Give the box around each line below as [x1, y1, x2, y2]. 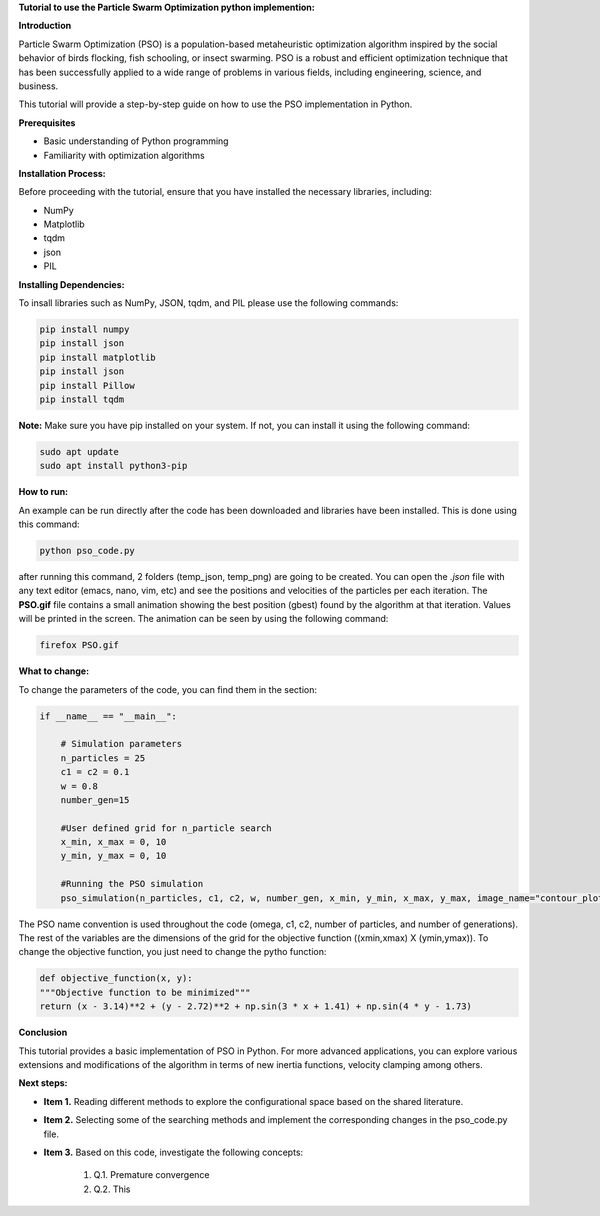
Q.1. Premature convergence [93, 1169, 210, 1181]
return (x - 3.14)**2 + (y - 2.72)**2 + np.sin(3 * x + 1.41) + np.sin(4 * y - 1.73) [39, 1001, 472, 1012]
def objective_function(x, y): [39, 973, 194, 984]
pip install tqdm [39, 393, 125, 405]
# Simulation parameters [60, 738, 183, 750]
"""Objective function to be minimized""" [39, 986, 251, 998]
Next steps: [18, 1077, 69, 1089]
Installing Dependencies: [18, 278, 125, 290]
